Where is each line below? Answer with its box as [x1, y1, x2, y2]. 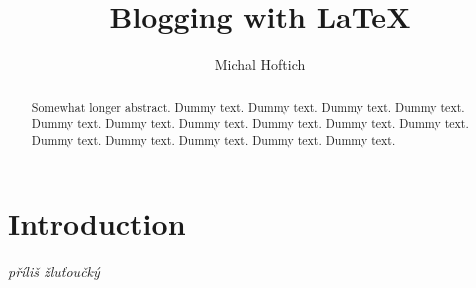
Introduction [8, 203, 186, 244]
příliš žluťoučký [8, 261, 100, 282]
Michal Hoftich [214, 54, 306, 75]
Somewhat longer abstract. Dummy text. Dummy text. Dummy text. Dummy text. [31, 98, 465, 115]
